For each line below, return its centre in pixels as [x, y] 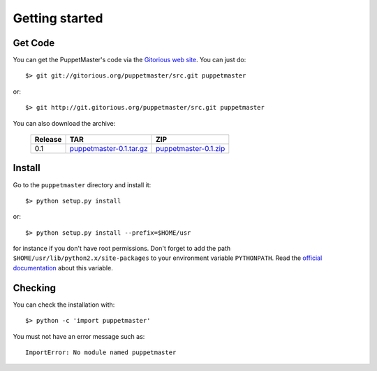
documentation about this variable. [63, 268]
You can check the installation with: [64, 305]
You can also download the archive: [64, 123]
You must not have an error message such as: [79, 336]
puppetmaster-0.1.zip [190, 149]
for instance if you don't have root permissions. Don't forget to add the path [122, 249]
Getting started [58, 18]
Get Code [34, 43]
